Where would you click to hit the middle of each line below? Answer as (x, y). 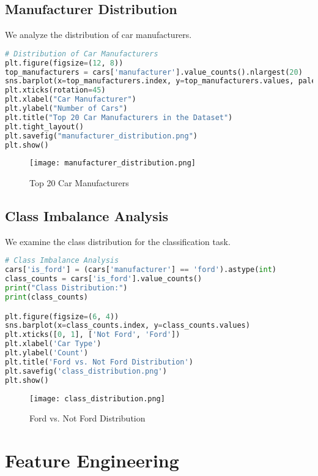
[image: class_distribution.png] (97, 399)
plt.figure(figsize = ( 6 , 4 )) (62, 316)
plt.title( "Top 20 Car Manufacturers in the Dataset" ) (119, 117)
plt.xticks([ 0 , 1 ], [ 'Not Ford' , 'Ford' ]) (93, 335)
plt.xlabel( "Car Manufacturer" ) (71, 100)
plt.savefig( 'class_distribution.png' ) (86, 371)
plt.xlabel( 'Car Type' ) (53, 344)
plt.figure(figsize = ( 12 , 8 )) (64, 63)
